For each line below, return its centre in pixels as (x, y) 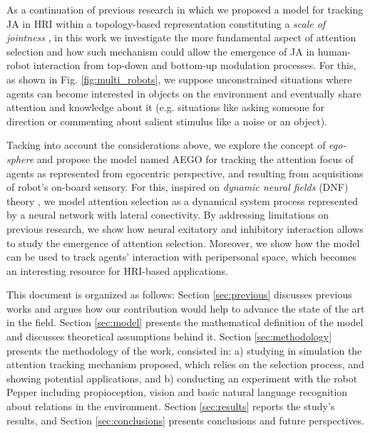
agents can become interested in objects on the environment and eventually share (184, 93)
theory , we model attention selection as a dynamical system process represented (182, 200)
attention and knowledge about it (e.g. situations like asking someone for (166, 107)
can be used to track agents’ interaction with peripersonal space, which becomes (181, 257)
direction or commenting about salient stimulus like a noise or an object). (167, 121)
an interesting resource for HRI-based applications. (117, 270)
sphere (20, 158)
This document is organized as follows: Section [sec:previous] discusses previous (179, 294)
